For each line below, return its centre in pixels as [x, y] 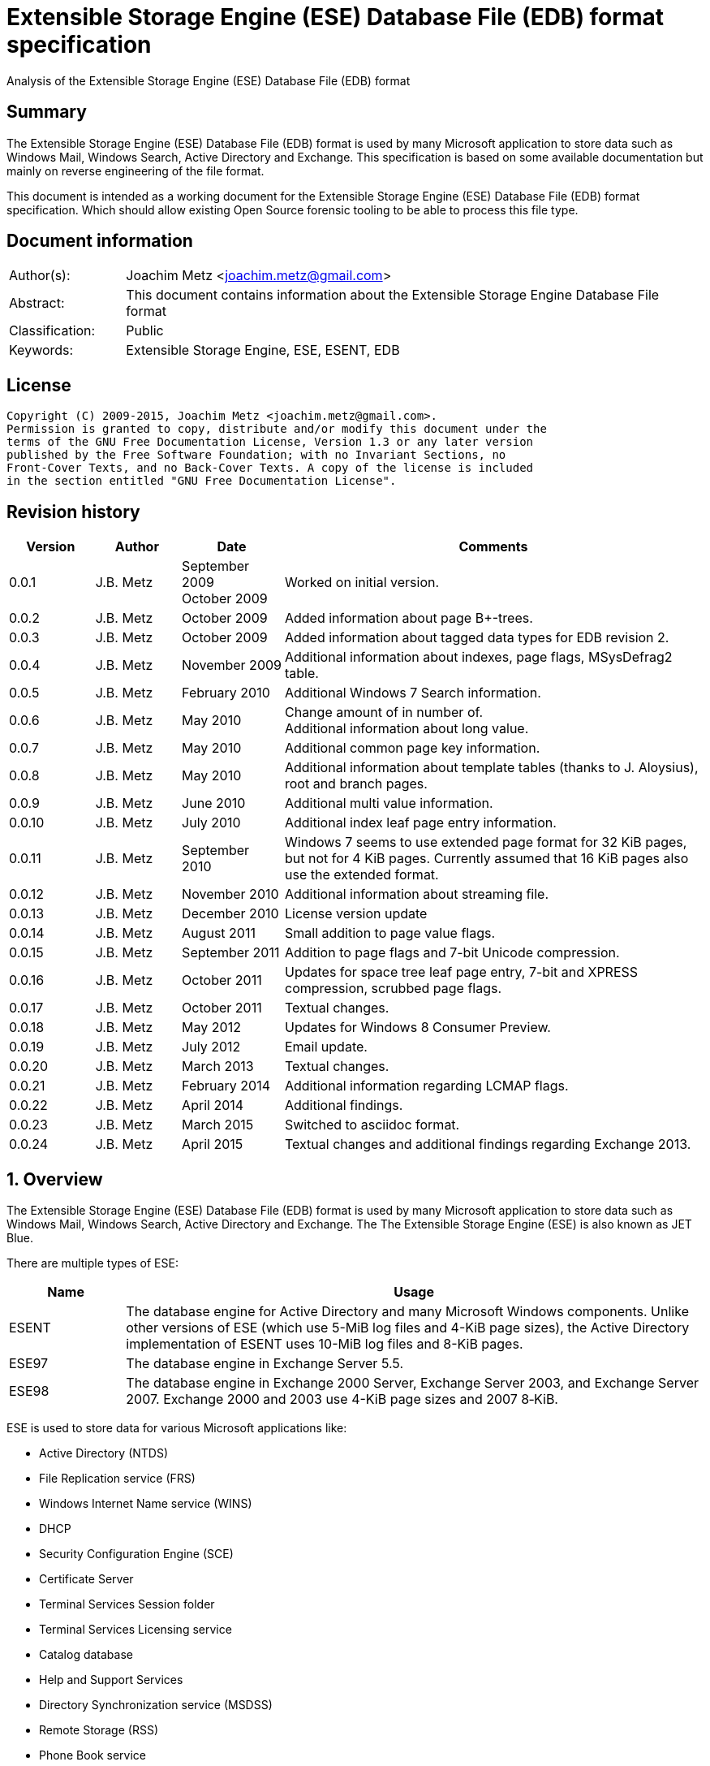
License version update [356, 914]
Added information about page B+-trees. [409, 618]
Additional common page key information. [412, 748]
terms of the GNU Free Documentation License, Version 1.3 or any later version [270, 442]
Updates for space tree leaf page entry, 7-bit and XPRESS [461, 972]
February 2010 [226, 693]
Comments [493, 547]
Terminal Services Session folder [127, 1604]
